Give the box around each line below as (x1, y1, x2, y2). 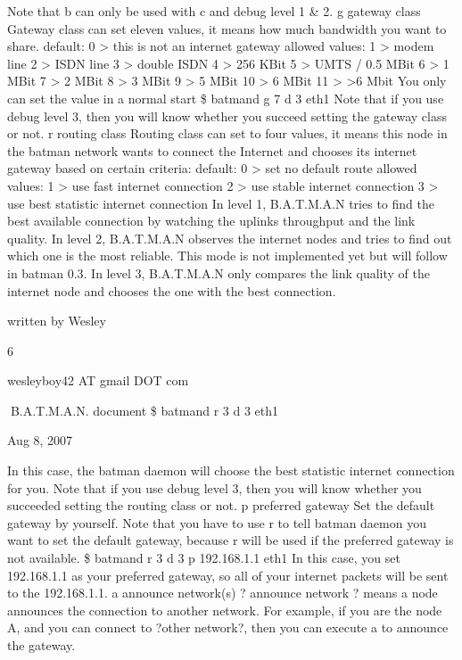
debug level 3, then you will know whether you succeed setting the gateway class (7, 106, 448, 125)
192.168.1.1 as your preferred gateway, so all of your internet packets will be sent (7, 565, 449, 584)
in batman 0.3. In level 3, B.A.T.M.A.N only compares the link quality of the (7, 263, 430, 282)
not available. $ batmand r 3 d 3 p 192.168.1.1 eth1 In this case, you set (7, 549, 400, 567)
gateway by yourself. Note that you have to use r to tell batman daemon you (7, 513, 426, 532)
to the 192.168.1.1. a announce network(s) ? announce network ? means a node (7, 583, 438, 602)
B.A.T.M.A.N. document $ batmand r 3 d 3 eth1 (10, 400, 278, 419)
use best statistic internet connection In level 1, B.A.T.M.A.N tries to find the (7, 194, 434, 212)
